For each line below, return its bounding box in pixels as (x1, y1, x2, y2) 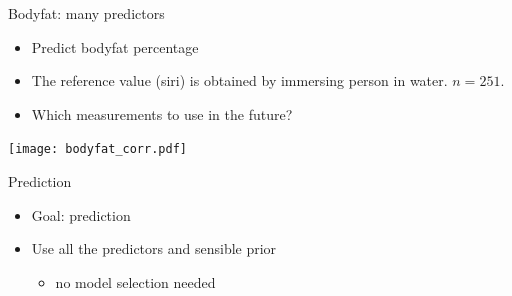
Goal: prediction (31, 204, 131, 225)
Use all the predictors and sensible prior (31, 238, 277, 259)
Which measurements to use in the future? (31, 103, 293, 124)
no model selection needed (55, 271, 216, 292)
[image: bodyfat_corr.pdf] (8, 142, 187, 157)
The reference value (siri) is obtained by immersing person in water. (31, 70, 448, 91)
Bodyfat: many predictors (8, 3, 165, 23)
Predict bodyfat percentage (31, 36, 199, 57)
